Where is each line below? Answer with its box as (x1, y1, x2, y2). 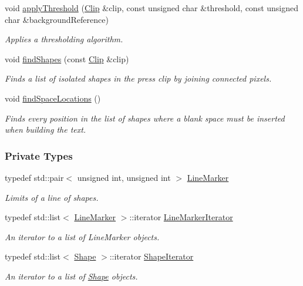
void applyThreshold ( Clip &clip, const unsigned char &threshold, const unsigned (5, 2, 299, 14)
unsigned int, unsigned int (77, 171, 171, 183)
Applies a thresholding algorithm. (5, 33, 123, 45)
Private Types (5, 148, 73, 163)
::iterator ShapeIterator (109, 250, 194, 263)
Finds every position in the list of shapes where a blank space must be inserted (5, 112, 285, 124)
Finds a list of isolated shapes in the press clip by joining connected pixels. (5, 72, 272, 85)
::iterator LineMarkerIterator (129, 211, 233, 223)
